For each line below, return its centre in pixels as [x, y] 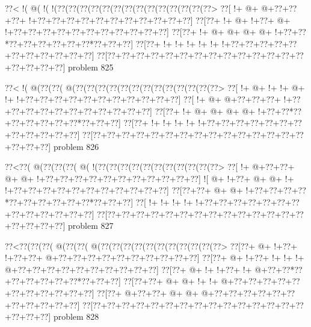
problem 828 [76, 316]
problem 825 [91, 67]
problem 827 [91, 226]
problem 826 [76, 146]
